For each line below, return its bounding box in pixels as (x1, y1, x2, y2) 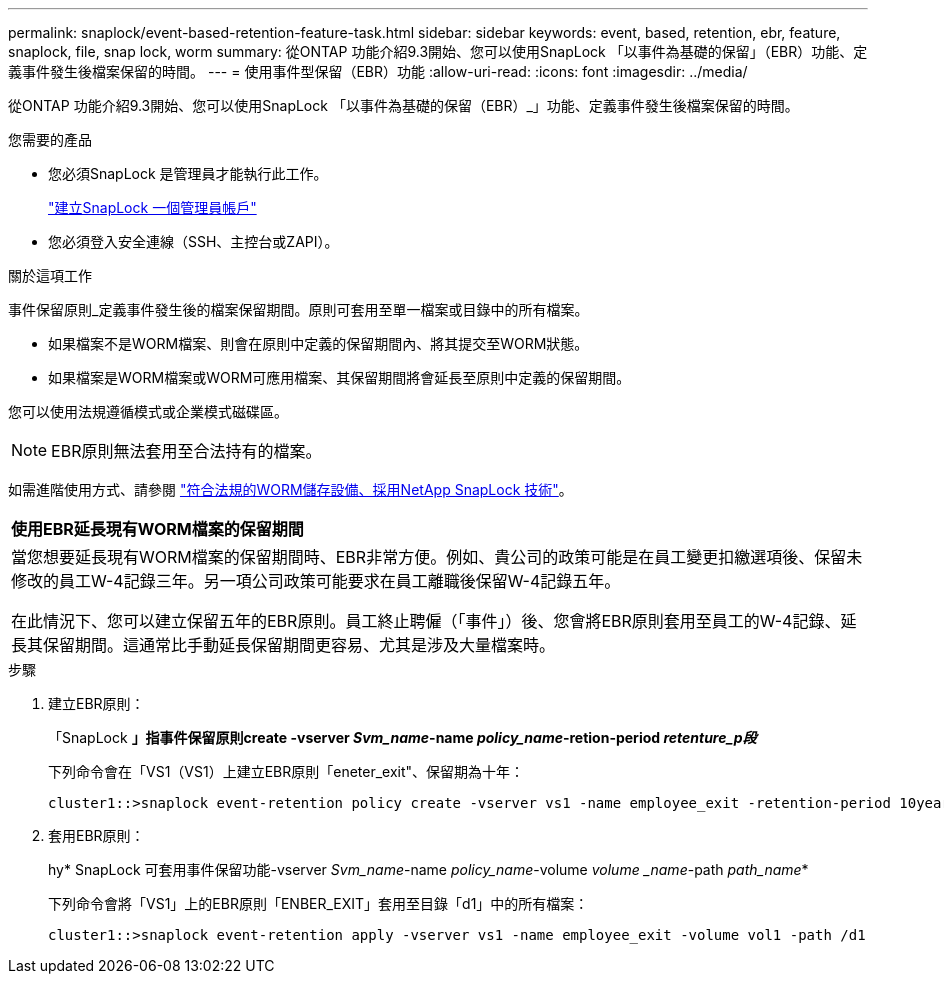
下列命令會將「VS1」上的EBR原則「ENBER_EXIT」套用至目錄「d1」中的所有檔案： (48, 895, 589, 912)
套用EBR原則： (48, 827, 145, 844)
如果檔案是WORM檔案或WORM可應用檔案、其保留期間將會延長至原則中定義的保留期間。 (48, 369, 631, 386)
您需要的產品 (8, 131, 92, 148)
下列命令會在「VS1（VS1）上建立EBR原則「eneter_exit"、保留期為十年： (48, 763, 525, 780)
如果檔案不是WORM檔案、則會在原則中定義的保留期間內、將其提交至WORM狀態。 (48, 335, 589, 352)
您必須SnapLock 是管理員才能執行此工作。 (48, 165, 328, 182)
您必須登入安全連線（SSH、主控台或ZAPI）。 (48, 233, 339, 250)
